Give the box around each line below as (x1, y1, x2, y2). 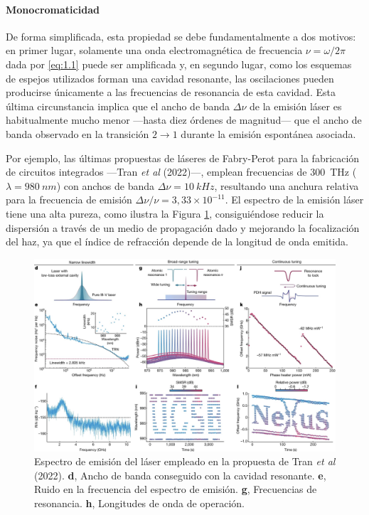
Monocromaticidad (6, 1, 100, 16)
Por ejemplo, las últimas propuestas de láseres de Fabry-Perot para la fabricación (6, 150, 360, 165)
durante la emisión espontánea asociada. (181, 126, 356, 141)
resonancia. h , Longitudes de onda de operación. (34, 495, 245, 510)
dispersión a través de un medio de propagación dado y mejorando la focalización (6, 220, 360, 235)
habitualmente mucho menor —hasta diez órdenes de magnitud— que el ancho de (6, 112, 362, 127)
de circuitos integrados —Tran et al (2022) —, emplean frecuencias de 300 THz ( (6, 164, 357, 179)
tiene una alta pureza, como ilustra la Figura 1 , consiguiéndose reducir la (6, 206, 324, 221)
